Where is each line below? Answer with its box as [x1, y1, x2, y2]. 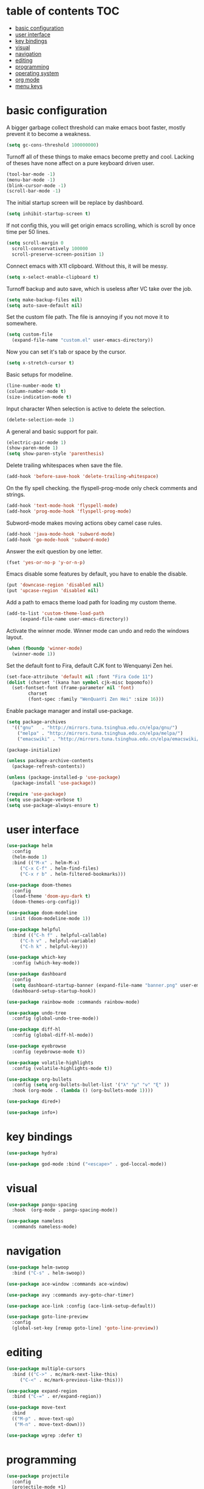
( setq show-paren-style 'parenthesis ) [6, 451, 104, 457]
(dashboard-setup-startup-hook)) [12, 988, 97, 994]
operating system [15, 69, 59, 77]
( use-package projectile [6, 1473, 69, 1479]
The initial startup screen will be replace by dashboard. [6, 199, 144, 206]
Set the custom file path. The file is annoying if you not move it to [6, 313, 169, 321]
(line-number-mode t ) [6, 383, 61, 389]
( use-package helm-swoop [6, 1264, 69, 1270]
